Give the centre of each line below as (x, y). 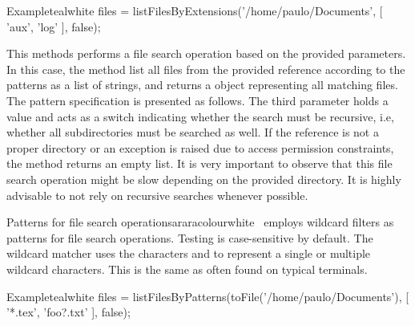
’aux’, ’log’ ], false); (54, 26)
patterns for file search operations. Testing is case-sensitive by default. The (190, 237)
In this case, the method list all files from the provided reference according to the (206, 69)
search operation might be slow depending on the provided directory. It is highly (204, 179)
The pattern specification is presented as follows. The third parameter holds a (197, 100)
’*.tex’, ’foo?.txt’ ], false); (68, 312)
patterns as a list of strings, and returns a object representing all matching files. (202, 85)
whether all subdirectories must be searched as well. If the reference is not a (193, 132)
